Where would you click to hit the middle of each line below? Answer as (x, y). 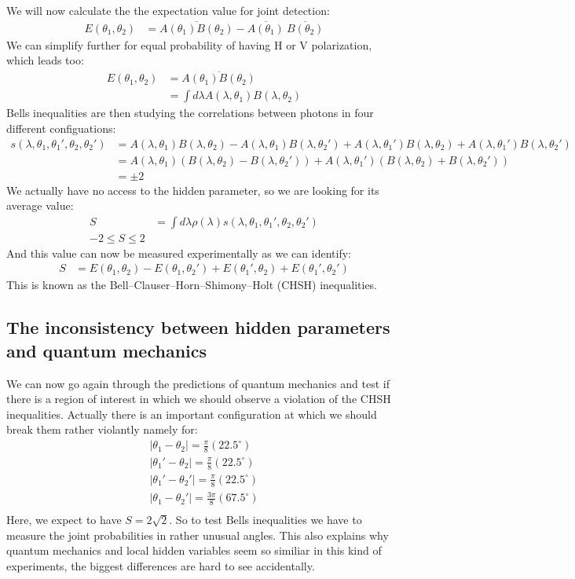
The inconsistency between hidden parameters (198, 327)
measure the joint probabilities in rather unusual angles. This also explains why (198, 535)
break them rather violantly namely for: (102, 429)
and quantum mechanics (107, 350)
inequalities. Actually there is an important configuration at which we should (192, 414)
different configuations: (61, 128)
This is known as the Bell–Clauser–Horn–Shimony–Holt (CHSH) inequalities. (192, 285)
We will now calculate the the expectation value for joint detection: (168, 10)
